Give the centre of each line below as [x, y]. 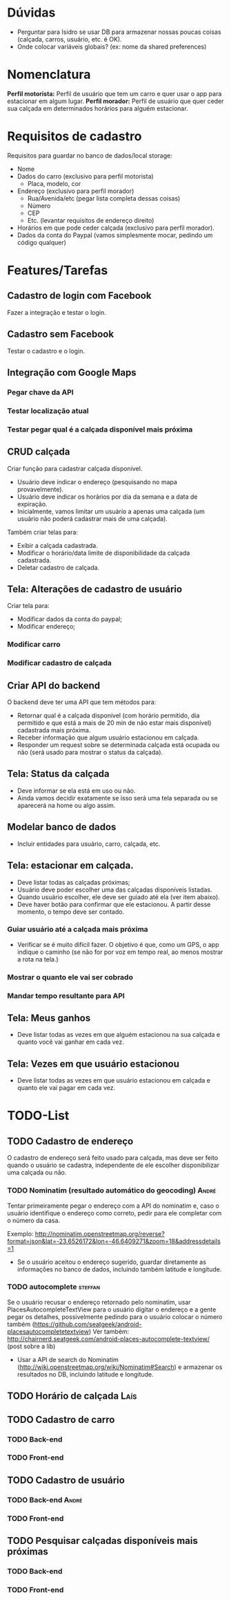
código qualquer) [42, 242]
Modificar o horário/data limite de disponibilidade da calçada [103, 553]
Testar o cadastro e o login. [46, 351]
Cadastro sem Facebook [61, 334]
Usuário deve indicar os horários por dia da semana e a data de [107, 497]
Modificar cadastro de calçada [60, 663]
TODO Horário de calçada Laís [72, 1396]
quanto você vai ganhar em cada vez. [70, 1042]
